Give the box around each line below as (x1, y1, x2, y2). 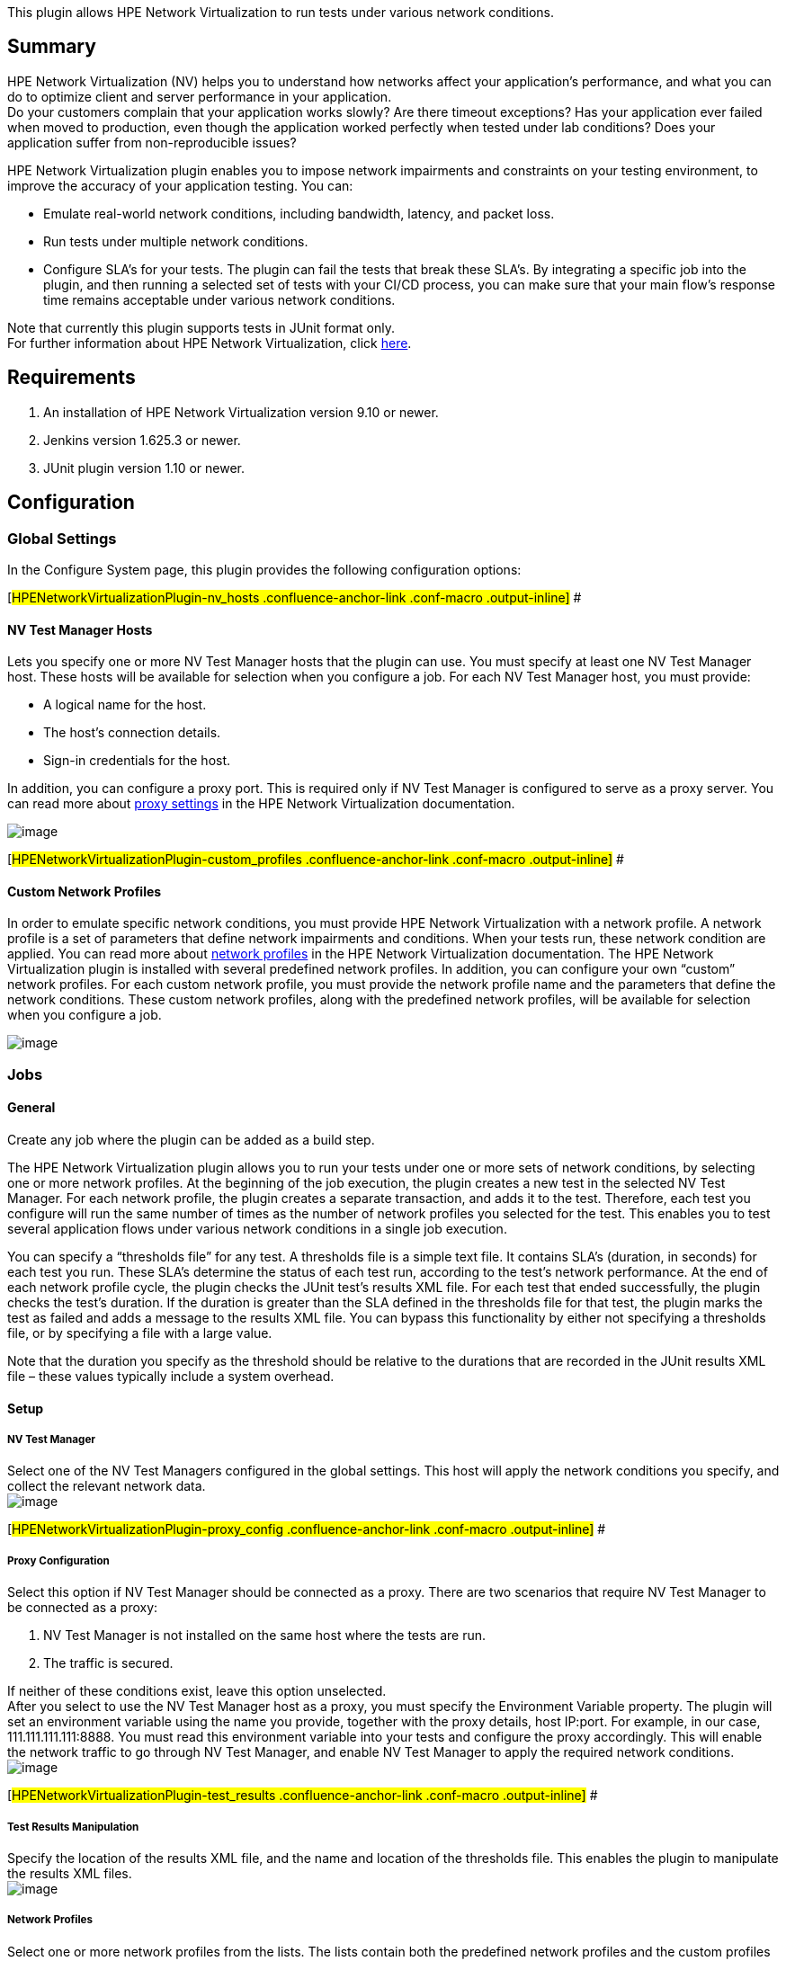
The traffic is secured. (43, 1655, 174, 1671)
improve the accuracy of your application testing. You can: (7, 177, 353, 193)
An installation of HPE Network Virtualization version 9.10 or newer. (43, 404, 439, 420)
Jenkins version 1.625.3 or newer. (43, 432, 241, 448)
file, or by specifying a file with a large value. (7, 1324, 272, 1341)
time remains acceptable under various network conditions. (43, 291, 396, 308)
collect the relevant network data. (7, 1478, 206, 1494)
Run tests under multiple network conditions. (43, 233, 308, 249)
